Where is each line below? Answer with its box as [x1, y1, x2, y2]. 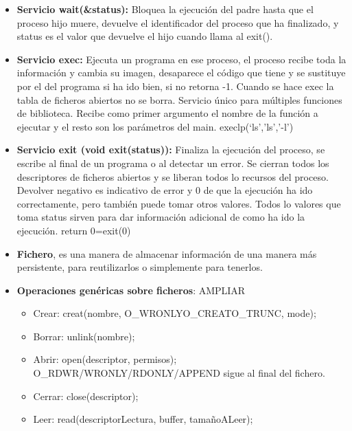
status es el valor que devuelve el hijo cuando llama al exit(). [16, 29, 273, 43]
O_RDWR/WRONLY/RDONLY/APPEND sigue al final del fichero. [33, 366, 325, 380]
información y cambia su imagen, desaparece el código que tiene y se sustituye [16, 65, 346, 80]
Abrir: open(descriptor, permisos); [33, 352, 177, 366]
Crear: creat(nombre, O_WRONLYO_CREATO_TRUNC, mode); [33, 306, 316, 320]
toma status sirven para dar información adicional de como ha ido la [16, 210, 305, 224]
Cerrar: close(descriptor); [33, 388, 139, 403]
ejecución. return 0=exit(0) [16, 223, 131, 237]
